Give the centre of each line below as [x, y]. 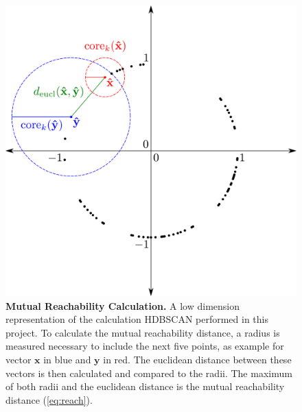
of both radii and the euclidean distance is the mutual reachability [145, 386]
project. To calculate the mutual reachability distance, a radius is [143, 332]
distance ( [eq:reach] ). [49, 399]
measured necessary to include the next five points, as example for [145, 346]
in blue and [67, 359]
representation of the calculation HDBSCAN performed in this [137, 319]
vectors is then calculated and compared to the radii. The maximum [149, 373]
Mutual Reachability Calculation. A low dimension [123, 305]
